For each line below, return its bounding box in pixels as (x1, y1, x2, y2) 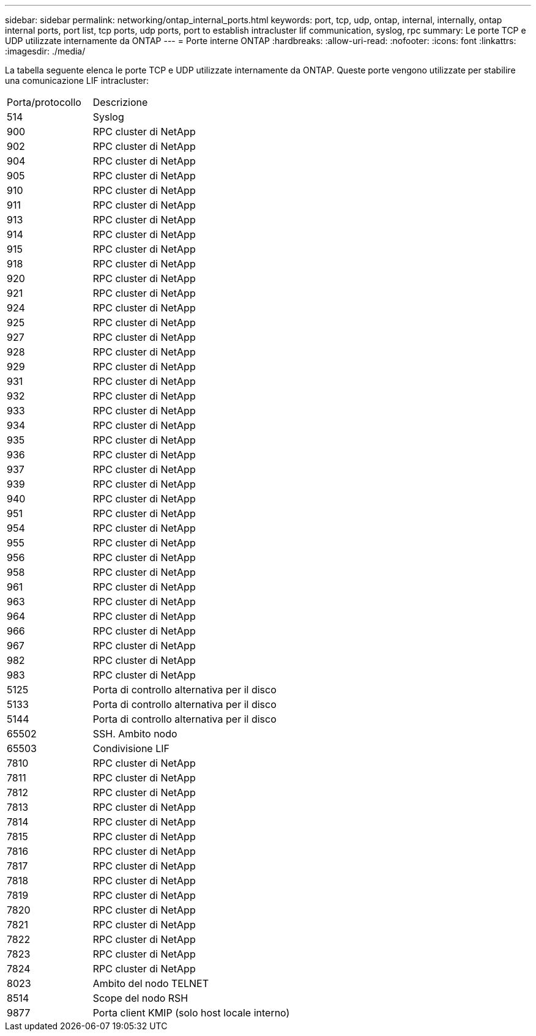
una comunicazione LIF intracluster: (5, 75, 149, 86)
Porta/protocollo (7, 96, 81, 108)
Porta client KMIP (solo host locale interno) (92, 1007, 290, 1019)
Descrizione (92, 96, 148, 108)
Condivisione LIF (92, 742, 169, 755)
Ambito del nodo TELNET (92, 977, 209, 989)
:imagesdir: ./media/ (5, 46, 86, 56)
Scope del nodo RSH (92, 992, 188, 1004)
